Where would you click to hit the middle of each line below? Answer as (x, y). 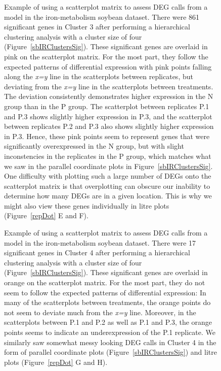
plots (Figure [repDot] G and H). (56, 362)
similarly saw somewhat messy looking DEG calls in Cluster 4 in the (110, 342)
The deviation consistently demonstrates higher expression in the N (109, 96)
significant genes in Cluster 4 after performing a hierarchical (97, 252)
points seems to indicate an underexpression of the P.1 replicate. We (110, 332)
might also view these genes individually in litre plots (87, 205)
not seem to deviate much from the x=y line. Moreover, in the (100, 312)
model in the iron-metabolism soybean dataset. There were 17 (100, 242)
